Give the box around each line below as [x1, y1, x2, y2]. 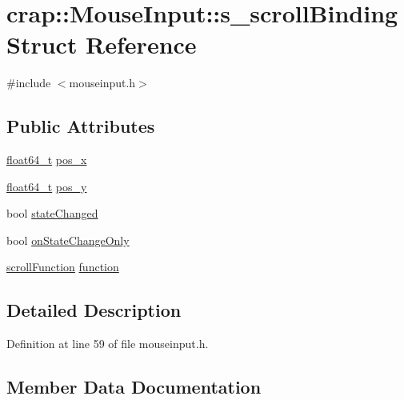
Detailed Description [6, 298, 182, 322]
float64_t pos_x [6, 151, 87, 168]
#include [6, 74, 51, 91]
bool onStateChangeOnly [6, 231, 130, 248]
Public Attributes [6, 114, 155, 138]
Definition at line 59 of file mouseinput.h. [6, 335, 209, 352]
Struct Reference [6, 28, 197, 61]
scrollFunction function [6, 258, 119, 275]
